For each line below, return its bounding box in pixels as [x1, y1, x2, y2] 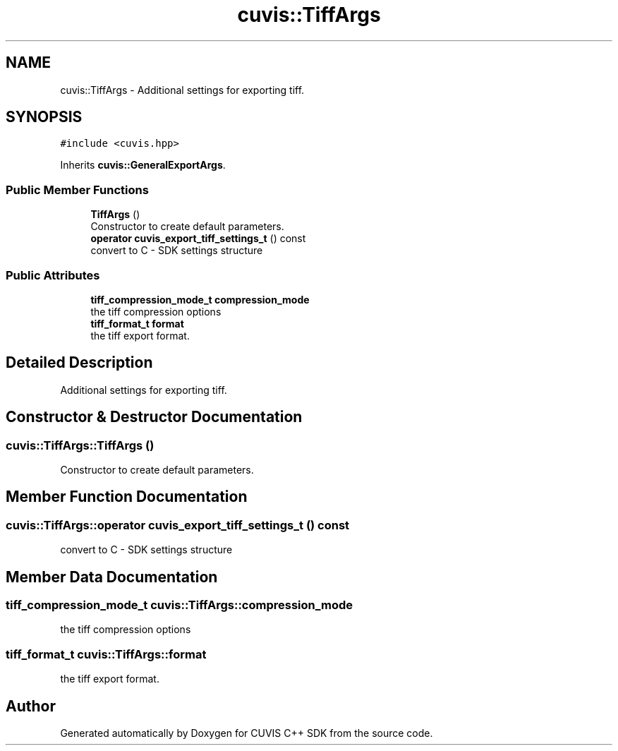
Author [6, 697, 56, 715]
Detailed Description [6, 354, 153, 372]
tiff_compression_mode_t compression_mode [90, 293, 310, 306]
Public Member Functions [6, 182, 149, 197]
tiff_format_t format [90, 317, 184, 330]
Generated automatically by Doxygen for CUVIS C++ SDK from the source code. [60, 727, 433, 740]
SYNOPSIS [6, 108, 83, 126]
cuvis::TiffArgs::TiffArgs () [6, 438, 154, 452]
